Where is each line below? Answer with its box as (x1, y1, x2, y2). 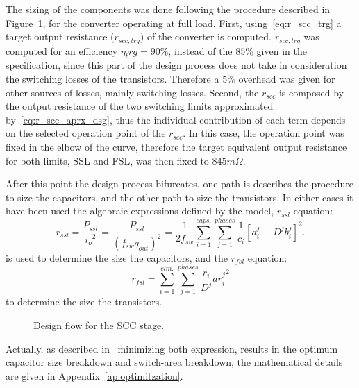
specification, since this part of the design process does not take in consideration (6, 58, 347, 72)
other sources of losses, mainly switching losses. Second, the (6, 85, 259, 99)
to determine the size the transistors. (6, 294, 162, 309)
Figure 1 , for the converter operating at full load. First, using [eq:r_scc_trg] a (6, 15, 342, 30)
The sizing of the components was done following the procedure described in (6, 2, 331, 16)
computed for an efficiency (6, 43, 118, 58)
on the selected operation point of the (6, 126, 166, 140)
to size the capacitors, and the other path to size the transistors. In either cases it (6, 189, 353, 204)
